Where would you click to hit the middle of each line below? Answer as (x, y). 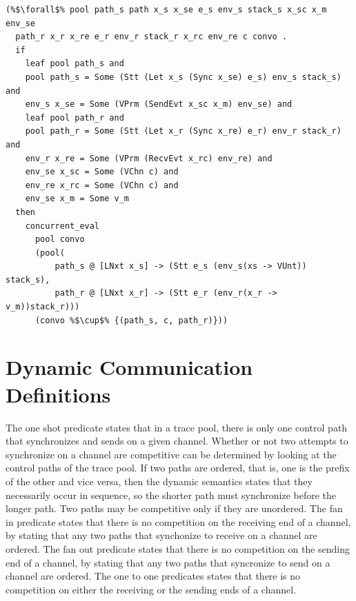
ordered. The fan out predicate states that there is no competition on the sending (178, 548)
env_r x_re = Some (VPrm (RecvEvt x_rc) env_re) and (149, 158)
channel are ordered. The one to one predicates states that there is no (153, 576)
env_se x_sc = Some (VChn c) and (102, 172)
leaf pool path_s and (75, 64)
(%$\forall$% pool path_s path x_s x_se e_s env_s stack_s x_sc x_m (166, 10)
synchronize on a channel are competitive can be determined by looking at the (171, 454)
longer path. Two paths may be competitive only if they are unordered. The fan (174, 508)
